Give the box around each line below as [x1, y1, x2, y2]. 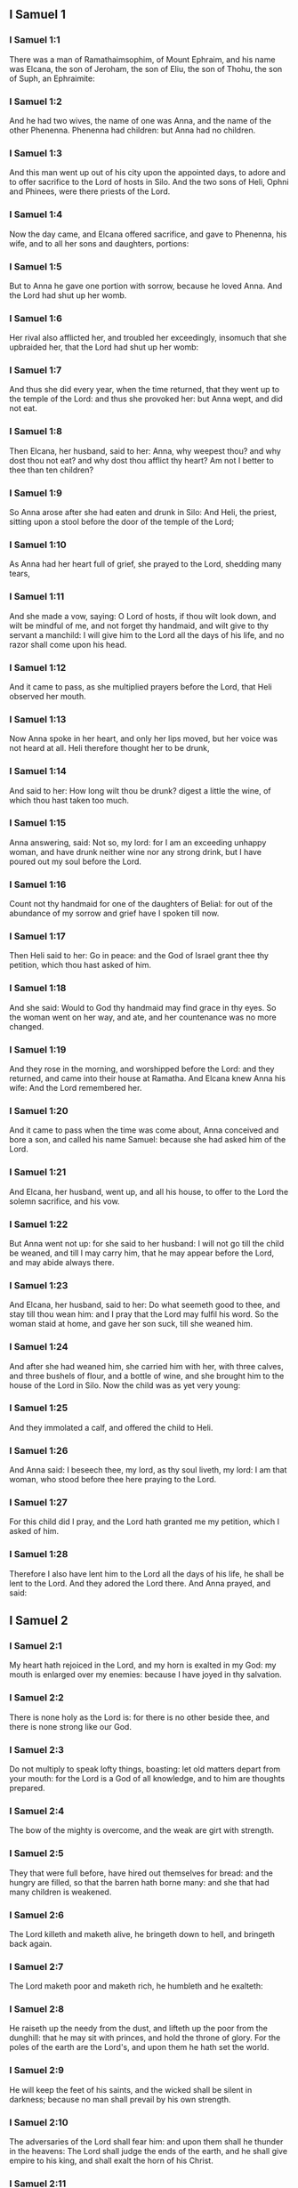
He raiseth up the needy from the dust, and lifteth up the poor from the [9, 2023, 269, 2034]
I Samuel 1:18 [9, 982, 67, 995]
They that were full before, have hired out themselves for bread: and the [9, 1868, 273, 1878]
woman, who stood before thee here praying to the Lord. [9, 1474, 217, 1485]
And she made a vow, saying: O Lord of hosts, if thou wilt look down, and [9, 610, 277, 621]
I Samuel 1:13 [9, 713, 67, 725]
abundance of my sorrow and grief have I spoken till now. [9, 908, 220, 919]
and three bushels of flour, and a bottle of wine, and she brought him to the [9, 1370, 285, 1381]
